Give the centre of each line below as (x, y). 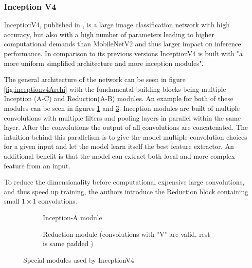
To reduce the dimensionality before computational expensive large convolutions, (124, 182)
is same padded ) (68, 243)
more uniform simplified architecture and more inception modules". (104, 63)
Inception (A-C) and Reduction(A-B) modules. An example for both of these (119, 98)
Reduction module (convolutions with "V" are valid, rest (126, 234)
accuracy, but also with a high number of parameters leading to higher (109, 34)
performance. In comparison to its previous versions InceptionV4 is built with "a (123, 53)
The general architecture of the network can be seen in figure (95, 79)
